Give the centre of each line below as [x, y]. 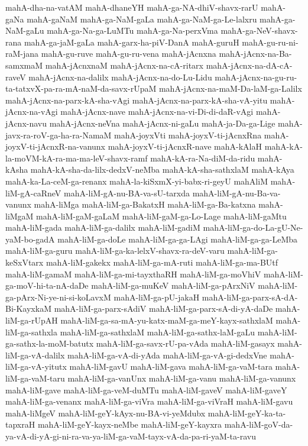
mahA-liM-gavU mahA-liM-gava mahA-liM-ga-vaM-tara [171, 366]
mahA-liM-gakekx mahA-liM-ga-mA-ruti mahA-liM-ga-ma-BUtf [162, 262]
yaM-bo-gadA [30, 239]
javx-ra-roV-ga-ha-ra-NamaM [59, 135]
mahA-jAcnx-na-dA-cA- [249, 65]
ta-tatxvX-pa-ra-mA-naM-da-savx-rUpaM [81, 88]
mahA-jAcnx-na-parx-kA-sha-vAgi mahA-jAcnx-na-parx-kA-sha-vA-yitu [137, 100]
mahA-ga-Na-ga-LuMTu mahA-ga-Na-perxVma [132, 30]
